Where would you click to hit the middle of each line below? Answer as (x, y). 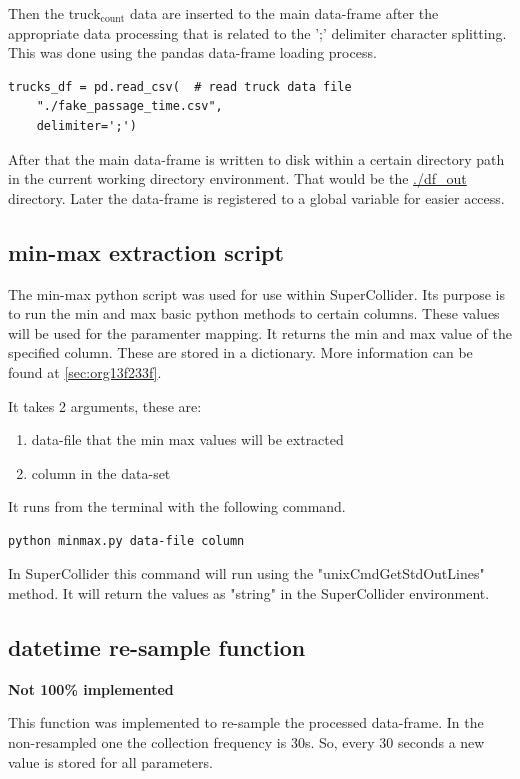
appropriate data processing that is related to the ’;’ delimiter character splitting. (257, 32)
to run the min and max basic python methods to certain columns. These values (254, 313)
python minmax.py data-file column (126, 540)
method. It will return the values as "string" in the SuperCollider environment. (249, 593)
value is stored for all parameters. (110, 761)
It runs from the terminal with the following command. (177, 506)
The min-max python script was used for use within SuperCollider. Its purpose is (256, 293)
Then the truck (54, 13)
